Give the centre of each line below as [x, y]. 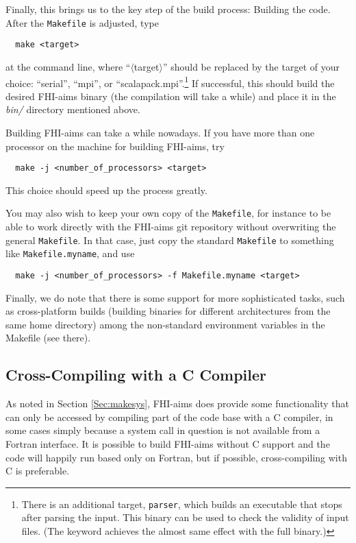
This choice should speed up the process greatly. [106, 190]
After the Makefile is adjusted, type [82, 22]
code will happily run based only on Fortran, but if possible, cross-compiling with [176, 457]
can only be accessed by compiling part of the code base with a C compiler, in [169, 417]
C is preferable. [38, 471]
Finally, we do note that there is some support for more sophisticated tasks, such [175, 297]
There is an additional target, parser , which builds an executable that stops [182, 504]
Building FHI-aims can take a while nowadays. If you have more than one [160, 132]
